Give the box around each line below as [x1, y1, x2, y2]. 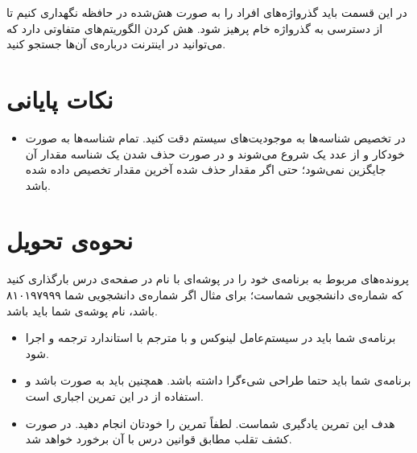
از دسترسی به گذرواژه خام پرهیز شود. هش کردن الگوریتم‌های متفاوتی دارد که [6, 19, 383, 36]
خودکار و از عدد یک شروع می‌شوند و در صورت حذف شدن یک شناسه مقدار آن [25, 145, 405, 162]
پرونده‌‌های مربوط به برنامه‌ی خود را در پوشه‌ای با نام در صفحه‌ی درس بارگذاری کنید [6, 270, 409, 287]
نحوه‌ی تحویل [6, 224, 133, 257]
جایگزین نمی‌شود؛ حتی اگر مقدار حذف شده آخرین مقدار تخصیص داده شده [25, 161, 386, 178]
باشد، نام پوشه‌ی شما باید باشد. [6, 302, 158, 319]
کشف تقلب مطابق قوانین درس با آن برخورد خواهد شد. [25, 430, 292, 447]
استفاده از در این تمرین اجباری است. [25, 387, 204, 404]
